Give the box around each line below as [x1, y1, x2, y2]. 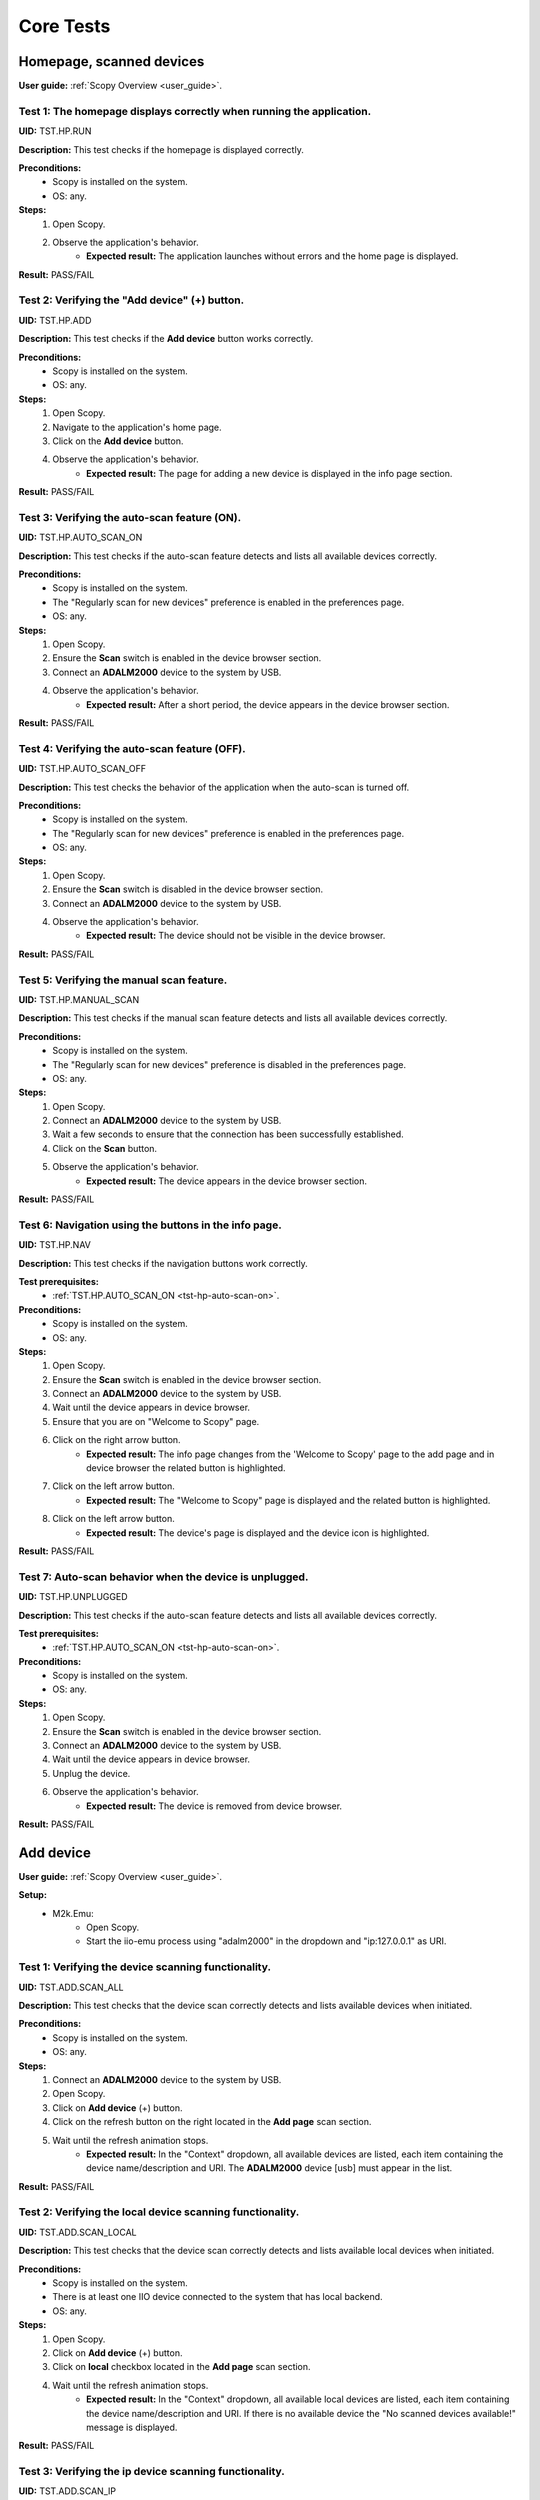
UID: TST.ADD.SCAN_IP [18, 2485, 117, 2497]
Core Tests [18, 15, 111, 37]
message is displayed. [86, 2421, 178, 2433]
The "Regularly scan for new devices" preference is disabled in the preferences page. [52, 1058, 407, 1070]
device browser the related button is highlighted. [86, 1462, 286, 1474]
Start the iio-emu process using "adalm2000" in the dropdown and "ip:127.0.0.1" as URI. [86, 1935, 447, 1947]
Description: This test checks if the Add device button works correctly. [18, 333, 314, 345]
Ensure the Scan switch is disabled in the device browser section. [52, 883, 324, 895]
